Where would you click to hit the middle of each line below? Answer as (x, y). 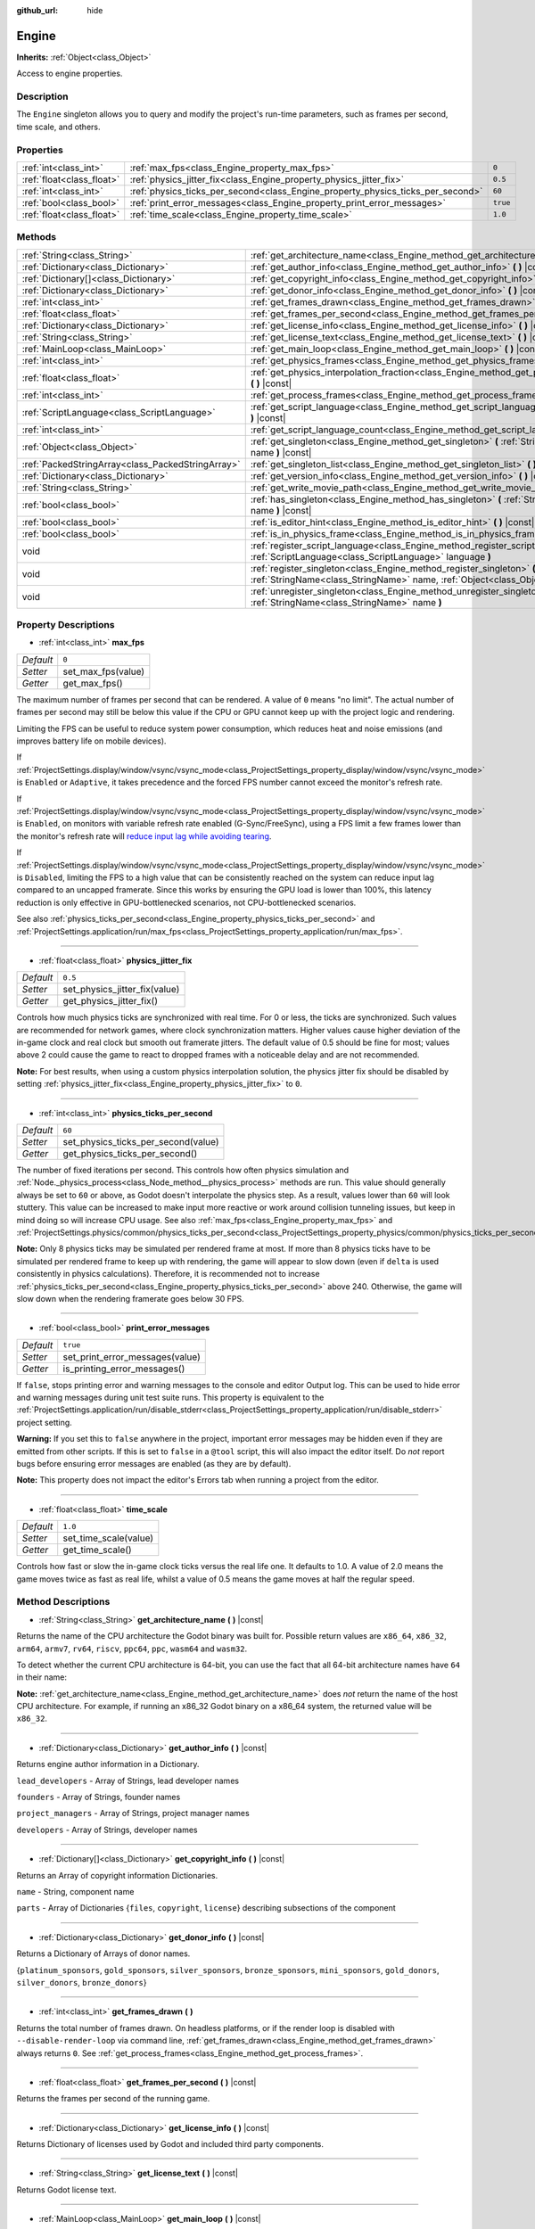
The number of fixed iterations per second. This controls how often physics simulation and (183, 1170)
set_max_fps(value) (104, 671)
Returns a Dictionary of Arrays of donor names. (103, 1953)
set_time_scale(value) (108, 1538)
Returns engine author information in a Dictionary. (108, 1764)
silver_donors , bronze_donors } (82, 1982)
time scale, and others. (58, 127)
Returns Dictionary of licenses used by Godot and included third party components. (170, 2144)
